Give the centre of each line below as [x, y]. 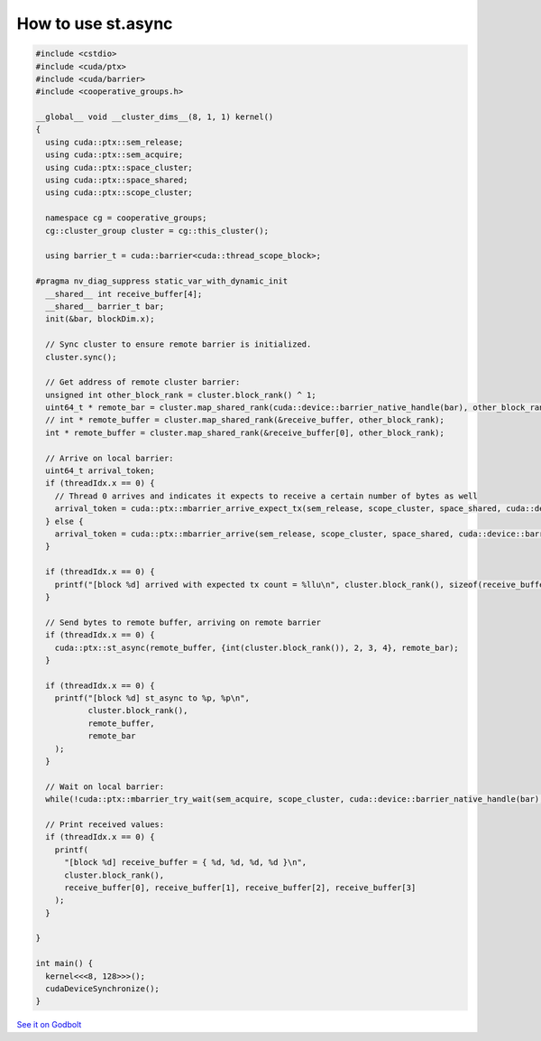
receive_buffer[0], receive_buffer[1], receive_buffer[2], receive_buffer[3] [240, 888]
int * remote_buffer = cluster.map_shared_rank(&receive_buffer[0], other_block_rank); [245, 432]
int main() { [64, 963]
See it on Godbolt [49, 1025]
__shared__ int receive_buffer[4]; [124, 294]
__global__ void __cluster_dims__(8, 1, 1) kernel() [155, 117]
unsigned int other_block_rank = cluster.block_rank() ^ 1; [181, 395]
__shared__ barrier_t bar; [105, 306]
